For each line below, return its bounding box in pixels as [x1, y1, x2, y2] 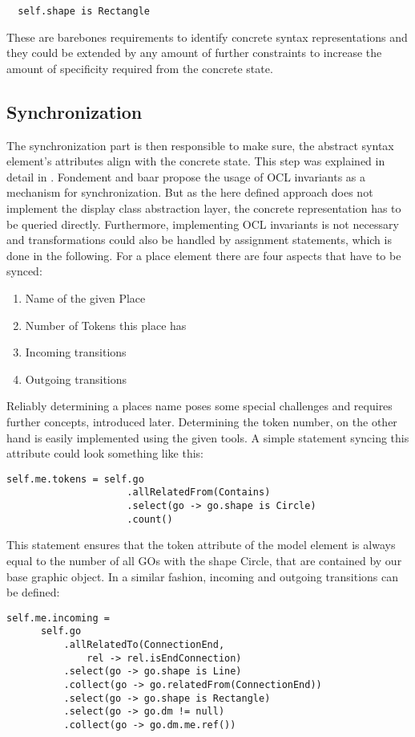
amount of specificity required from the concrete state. [6, 59, 273, 76]
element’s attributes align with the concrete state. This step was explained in [6, 153, 385, 169]
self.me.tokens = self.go [6, 473, 144, 485]
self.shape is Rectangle [18, 6, 150, 17]
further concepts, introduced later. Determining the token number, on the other [6, 413, 397, 430]
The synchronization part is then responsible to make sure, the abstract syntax [6, 136, 394, 153]
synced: [6, 263, 42, 279]
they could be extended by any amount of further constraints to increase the [6, 44, 382, 61]
